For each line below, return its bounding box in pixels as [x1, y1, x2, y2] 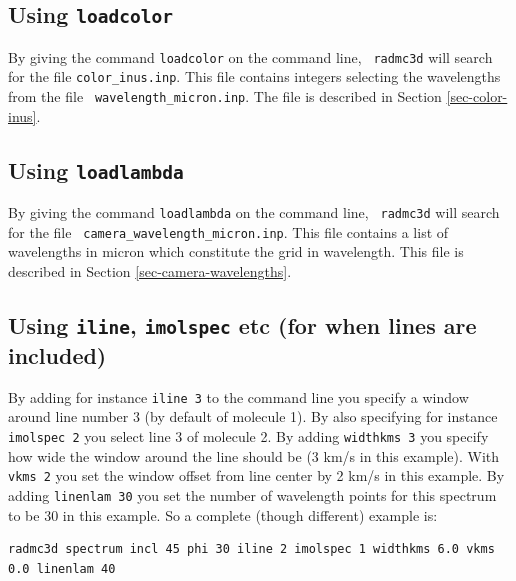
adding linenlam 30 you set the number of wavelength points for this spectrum [8, 484, 497, 505]
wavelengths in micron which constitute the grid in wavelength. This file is [8, 241, 464, 262]
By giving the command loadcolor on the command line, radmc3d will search [8, 46, 493, 67]
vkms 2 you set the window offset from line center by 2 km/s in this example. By [8, 465, 505, 486]
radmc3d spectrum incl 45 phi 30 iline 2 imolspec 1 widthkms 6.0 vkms [8, 542, 495, 557]
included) [8, 339, 107, 370]
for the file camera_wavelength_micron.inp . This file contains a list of [8, 221, 449, 242]
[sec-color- [446, 86, 508, 107]
